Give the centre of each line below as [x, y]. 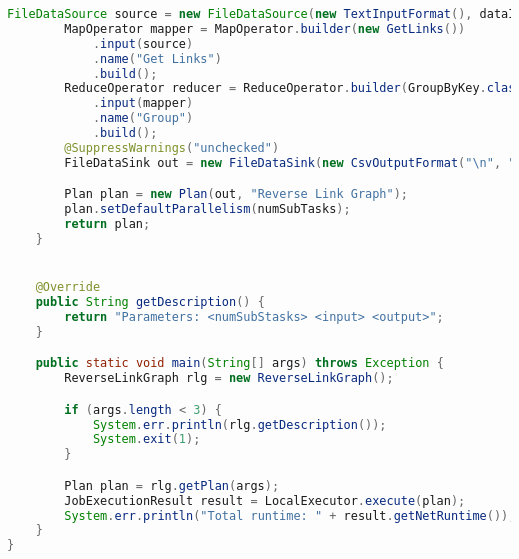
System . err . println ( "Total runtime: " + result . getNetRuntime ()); [290, 515]
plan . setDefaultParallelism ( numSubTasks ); [207, 209]
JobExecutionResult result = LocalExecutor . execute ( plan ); [265, 500]
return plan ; [107, 224]
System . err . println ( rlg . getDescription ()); [239, 424]
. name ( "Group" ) [143, 118]
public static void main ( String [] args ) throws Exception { [239, 363]
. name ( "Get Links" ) [157, 58]
